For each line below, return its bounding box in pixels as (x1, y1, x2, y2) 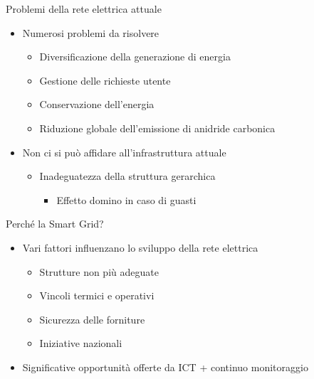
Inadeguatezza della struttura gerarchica (39, 169, 216, 183)
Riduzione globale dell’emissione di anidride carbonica (39, 120, 276, 135)
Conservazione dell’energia (39, 97, 155, 112)
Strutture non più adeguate (39, 264, 159, 279)
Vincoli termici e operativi (39, 288, 155, 303)
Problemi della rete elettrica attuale (6, 1, 162, 16)
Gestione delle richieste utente (39, 73, 171, 87)
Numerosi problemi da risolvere (22, 25, 159, 40)
